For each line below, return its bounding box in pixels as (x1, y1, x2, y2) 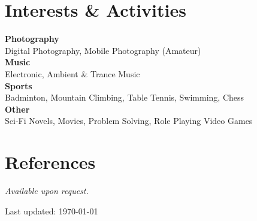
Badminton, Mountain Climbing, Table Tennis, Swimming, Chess (5, 91, 244, 104)
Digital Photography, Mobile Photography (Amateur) (5, 44, 201, 56)
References (5, 150, 96, 174)
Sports (5, 79, 32, 92)
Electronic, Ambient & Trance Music (5, 67, 140, 80)
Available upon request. (5, 184, 89, 196)
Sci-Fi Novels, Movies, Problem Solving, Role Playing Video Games (5, 114, 253, 127)
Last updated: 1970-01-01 (5, 204, 98, 217)
